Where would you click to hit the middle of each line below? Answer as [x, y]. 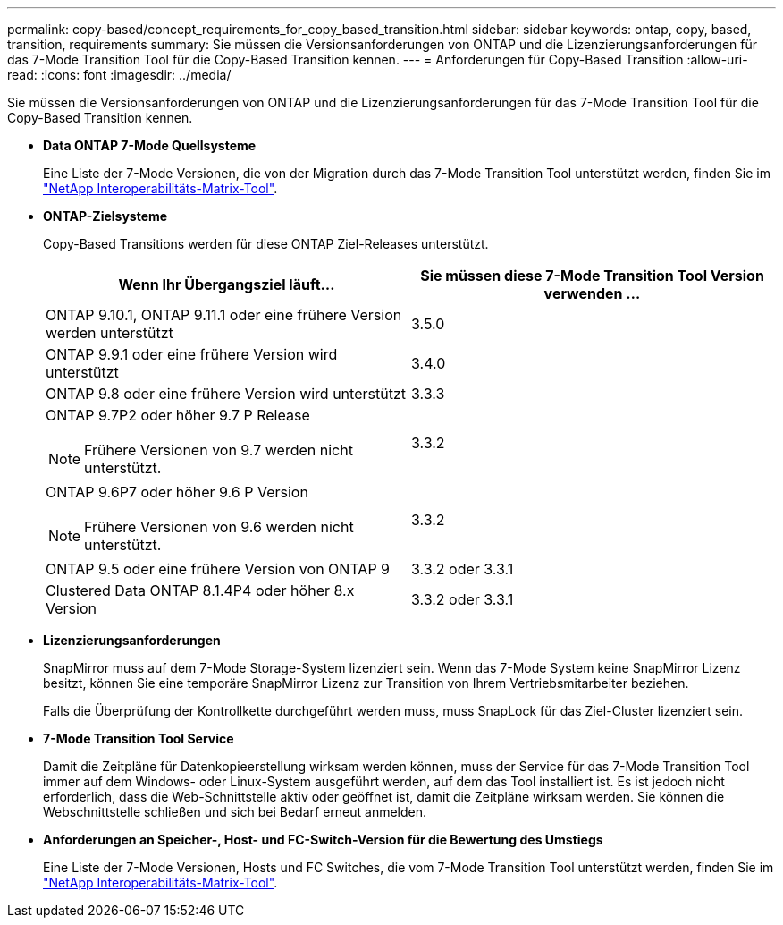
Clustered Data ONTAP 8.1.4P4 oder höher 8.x [200, 590]
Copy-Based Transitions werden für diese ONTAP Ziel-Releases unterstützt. [266, 244]
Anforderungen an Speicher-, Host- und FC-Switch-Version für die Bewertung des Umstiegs [323, 840]
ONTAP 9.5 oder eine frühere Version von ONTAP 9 [218, 569]
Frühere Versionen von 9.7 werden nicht [219, 450]
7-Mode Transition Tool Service [139, 738]
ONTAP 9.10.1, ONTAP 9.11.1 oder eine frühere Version [224, 315]
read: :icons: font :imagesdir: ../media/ [119, 75]
